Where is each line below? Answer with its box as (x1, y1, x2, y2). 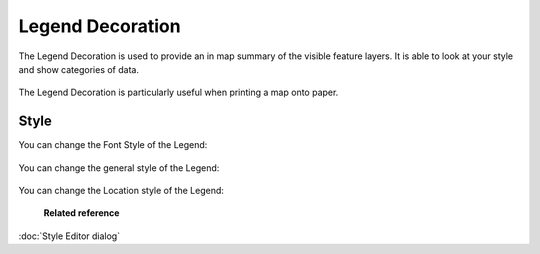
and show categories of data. (18, 63, 140, 75)
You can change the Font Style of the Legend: (18, 139, 208, 151)
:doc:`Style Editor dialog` (18, 230, 120, 242)
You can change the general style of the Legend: (18, 161, 220, 174)
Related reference (43, 207, 120, 219)
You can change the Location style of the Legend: (18, 185, 225, 197)
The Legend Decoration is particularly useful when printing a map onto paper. (18, 86, 339, 99)
